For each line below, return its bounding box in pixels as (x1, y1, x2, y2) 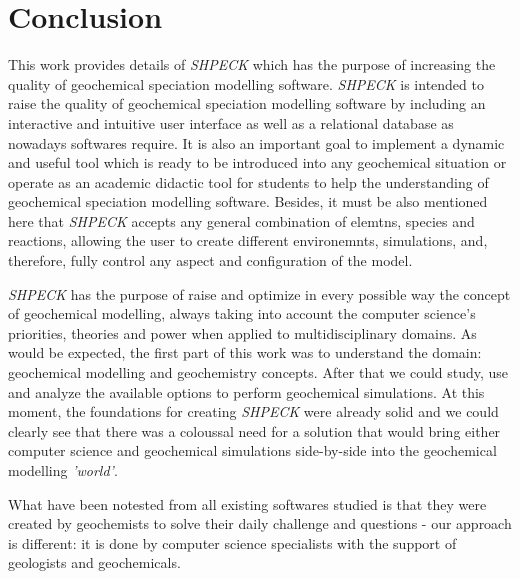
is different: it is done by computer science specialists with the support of (8, 532, 457, 553)
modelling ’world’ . (8, 460, 118, 480)
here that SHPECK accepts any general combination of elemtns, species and (8, 210, 475, 231)
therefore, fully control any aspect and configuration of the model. (8, 250, 413, 271)
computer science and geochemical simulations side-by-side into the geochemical (8, 440, 497, 461)
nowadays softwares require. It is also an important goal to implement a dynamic (8, 132, 505, 153)
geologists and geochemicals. (8, 552, 181, 573)
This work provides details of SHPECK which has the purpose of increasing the (8, 54, 496, 75)
